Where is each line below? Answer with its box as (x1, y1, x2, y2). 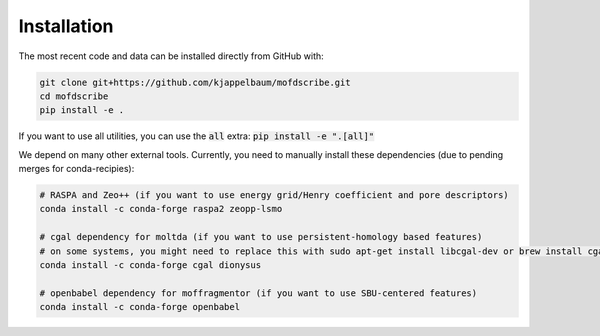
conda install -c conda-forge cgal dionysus (39, 260, 262, 271)
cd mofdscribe (39, 90, 109, 102)
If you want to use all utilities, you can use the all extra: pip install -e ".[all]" (18, 130, 375, 142)
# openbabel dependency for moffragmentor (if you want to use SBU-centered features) (39, 287, 478, 299)
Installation (18, 15, 114, 37)
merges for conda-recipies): (18, 163, 135, 175)
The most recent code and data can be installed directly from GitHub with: (18, 50, 324, 62)
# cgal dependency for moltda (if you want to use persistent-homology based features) (39, 231, 483, 243)
